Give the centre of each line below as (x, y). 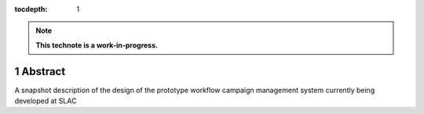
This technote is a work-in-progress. (97, 45)
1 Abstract (40, 71)
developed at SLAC (46, 101)
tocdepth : (31, 9)
